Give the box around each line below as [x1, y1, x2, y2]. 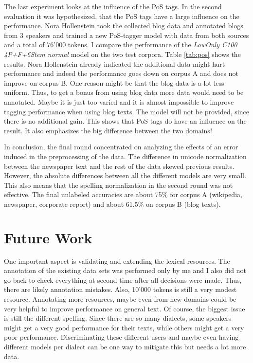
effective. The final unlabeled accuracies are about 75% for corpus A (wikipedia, [4, 189, 242, 200]
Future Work [4, 227, 92, 247]
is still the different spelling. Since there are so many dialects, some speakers [4, 313, 232, 323]
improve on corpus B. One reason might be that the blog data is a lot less [4, 77, 224, 88]
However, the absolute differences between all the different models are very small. [4, 170, 246, 181]
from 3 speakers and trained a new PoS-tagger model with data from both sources [4, 30, 249, 40]
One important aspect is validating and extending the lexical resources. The [4, 255, 230, 266]
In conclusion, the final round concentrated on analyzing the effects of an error [4, 142, 238, 152]
